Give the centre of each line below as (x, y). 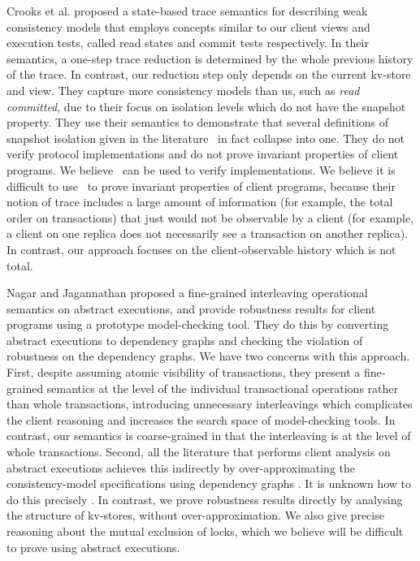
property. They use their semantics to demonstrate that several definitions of (198, 122)
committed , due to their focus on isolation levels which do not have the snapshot (206, 106)
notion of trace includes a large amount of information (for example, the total (200, 202)
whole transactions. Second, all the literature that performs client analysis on (199, 452)
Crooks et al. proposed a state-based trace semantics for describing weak (187, 11)
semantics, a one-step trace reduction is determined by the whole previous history (210, 58)
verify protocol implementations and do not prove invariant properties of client (203, 154)
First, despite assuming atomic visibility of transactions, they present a (184, 372)
